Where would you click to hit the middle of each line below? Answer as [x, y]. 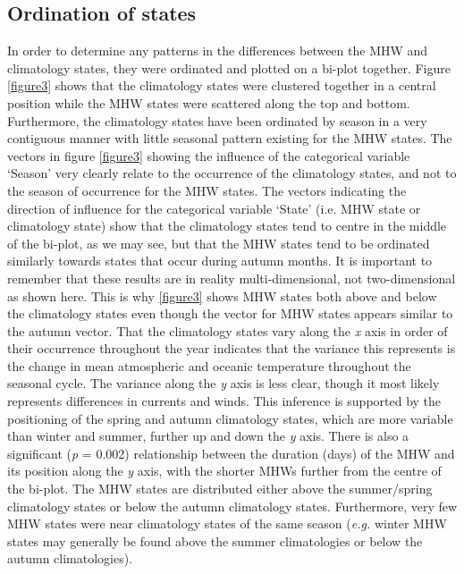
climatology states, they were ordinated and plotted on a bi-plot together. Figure [229, 68]
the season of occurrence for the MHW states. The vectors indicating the [207, 190]
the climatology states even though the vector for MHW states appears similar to [230, 313]
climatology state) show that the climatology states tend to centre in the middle [227, 226]
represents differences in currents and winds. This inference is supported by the [224, 401]
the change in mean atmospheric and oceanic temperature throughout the [209, 365]
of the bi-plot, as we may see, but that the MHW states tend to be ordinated [219, 243]
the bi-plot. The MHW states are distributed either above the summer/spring [220, 489]
